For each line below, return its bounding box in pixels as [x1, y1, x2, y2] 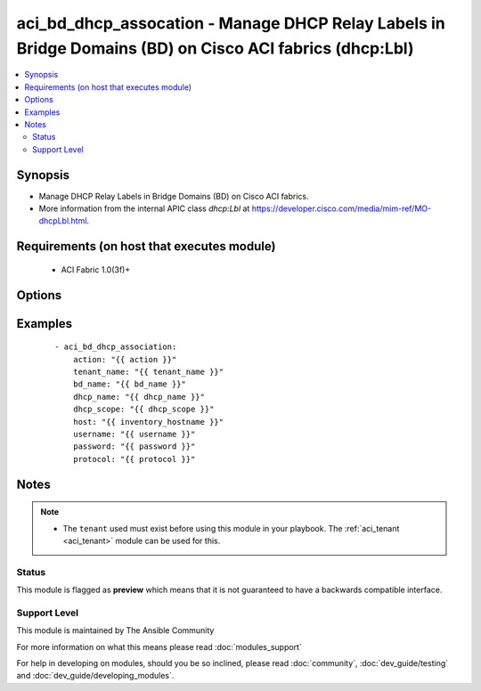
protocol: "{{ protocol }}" [72, 454, 196, 464]
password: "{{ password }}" [72, 442, 196, 451]
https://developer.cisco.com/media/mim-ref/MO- [251, 203, 432, 214]
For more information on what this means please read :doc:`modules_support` [16, 641, 302, 652]
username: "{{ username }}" [72, 428, 196, 439]
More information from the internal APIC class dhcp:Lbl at [38, 203, 250, 214]
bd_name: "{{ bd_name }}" [72, 379, 187, 389]
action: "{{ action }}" [72, 354, 177, 364]
